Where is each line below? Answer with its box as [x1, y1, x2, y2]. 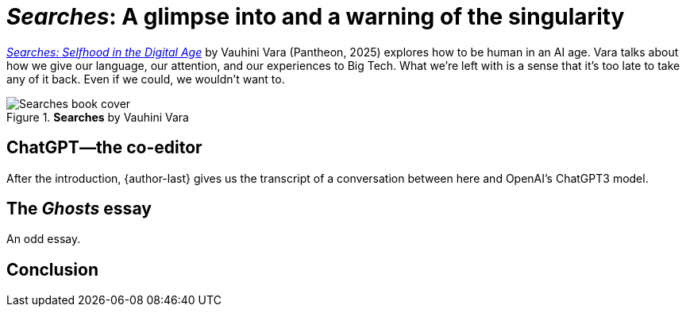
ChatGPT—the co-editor [6, 137, 202, 158]
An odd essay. [6, 232, 81, 246]
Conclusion [6, 259, 99, 280]
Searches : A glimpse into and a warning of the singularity [6, 3, 625, 30]
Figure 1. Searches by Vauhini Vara [6, 110, 189, 124]
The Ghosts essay [6, 199, 152, 219]
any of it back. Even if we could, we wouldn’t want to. [6, 71, 285, 86]
